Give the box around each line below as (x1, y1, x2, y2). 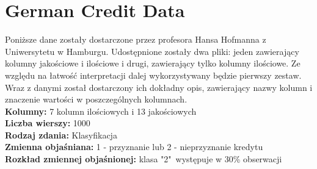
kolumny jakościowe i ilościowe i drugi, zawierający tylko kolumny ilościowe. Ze (5, 57, 301, 70)
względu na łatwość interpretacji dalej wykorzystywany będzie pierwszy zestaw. (5, 68, 302, 81)
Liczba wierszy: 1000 (5, 117, 90, 129)
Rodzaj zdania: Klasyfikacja (5, 128, 117, 141)
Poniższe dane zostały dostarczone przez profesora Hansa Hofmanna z (5, 33, 266, 46)
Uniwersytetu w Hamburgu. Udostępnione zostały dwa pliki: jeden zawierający (5, 45, 299, 57)
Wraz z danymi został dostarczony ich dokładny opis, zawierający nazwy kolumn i (5, 81, 313, 93)
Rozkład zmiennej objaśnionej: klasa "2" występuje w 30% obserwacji (5, 153, 282, 165)
